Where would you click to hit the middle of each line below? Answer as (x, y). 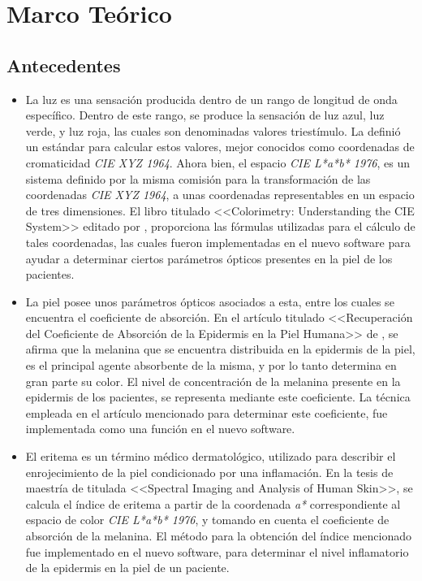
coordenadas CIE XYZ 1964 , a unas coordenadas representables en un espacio (220, 195)
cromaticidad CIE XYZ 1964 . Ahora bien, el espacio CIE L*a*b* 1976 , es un (218, 162)
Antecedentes (64, 65)
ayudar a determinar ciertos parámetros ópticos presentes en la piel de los (209, 258)
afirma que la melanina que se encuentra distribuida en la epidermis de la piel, (220, 349)
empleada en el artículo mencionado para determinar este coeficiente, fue (207, 412)
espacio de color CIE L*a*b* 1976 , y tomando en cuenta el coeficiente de (207, 520)
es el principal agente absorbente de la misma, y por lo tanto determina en (211, 365)
